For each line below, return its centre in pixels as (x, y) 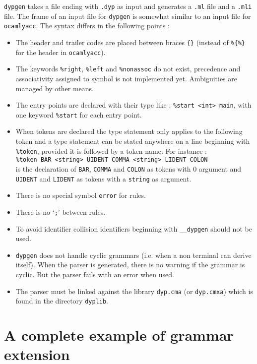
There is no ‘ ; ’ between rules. (61, 212)
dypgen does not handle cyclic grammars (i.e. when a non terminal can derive (133, 255)
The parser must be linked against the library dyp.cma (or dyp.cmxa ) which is (134, 291)
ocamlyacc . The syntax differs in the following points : (87, 26)
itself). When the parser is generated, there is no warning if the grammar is (130, 265)
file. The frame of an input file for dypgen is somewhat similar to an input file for (128, 16)
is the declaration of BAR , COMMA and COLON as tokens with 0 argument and (128, 168)
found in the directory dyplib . (62, 301)
